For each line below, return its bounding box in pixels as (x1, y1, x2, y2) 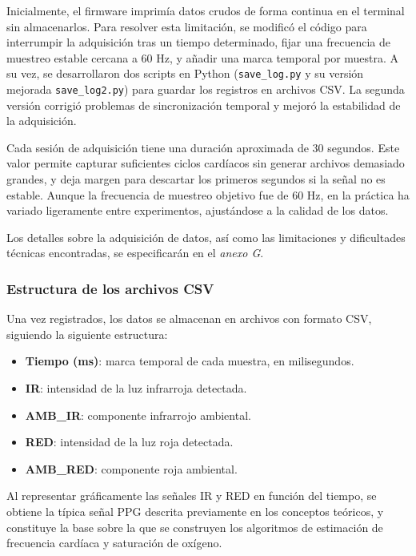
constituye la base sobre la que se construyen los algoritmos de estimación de (6, 518, 383, 535)
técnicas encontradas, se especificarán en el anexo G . (6, 244, 264, 261)
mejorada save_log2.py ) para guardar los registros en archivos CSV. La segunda (6, 81, 405, 98)
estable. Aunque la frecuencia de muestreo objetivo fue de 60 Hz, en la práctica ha (6, 186, 410, 203)
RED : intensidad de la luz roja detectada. (25, 433, 234, 450)
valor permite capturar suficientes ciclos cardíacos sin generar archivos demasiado (6, 155, 405, 171)
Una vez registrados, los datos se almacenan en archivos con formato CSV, (6, 310, 372, 327)
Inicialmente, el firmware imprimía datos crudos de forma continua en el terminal (6, 2, 405, 18)
